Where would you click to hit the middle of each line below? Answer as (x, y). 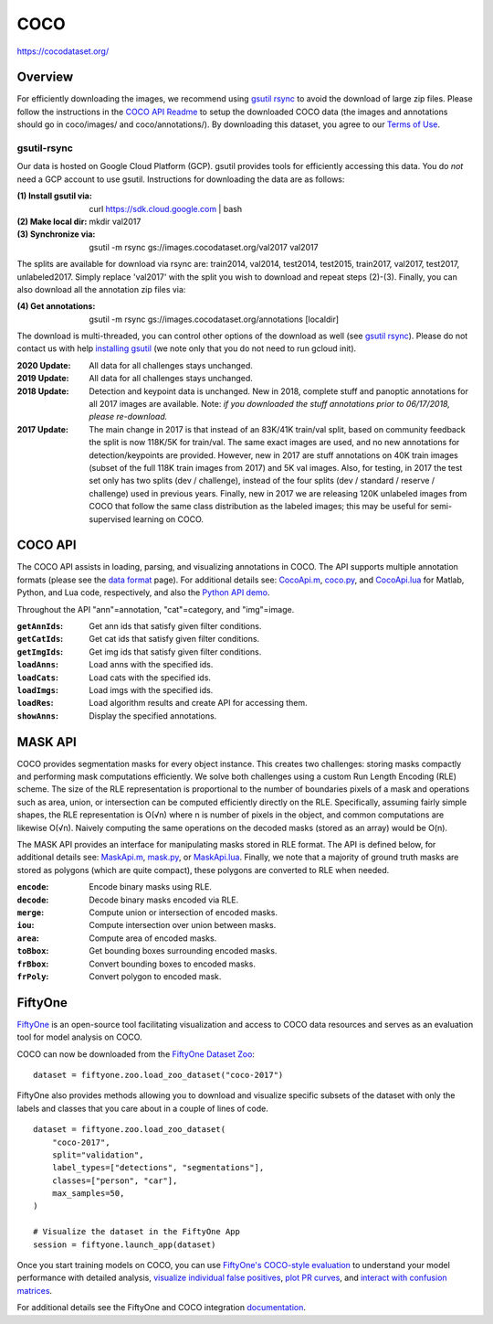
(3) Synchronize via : (56, 234)
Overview (45, 77)
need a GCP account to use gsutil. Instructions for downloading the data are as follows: (181, 179)
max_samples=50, (88, 1194)
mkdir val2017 (115, 221)
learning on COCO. (168, 519)
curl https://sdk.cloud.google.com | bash (165, 208)
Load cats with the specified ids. (150, 678)
